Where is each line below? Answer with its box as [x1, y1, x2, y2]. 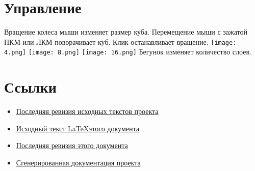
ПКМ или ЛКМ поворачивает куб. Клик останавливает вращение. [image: [4, 36, 237, 47]
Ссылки [4, 76, 57, 97]
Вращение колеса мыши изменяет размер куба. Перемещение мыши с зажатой [4, 26, 247, 37]
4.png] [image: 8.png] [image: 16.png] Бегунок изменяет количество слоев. [4, 46, 251, 57]
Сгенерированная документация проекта [16, 157, 141, 167]
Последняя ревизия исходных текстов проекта [16, 106, 159, 117]
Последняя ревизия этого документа [16, 140, 128, 151]
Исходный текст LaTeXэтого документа [16, 123, 139, 133]
